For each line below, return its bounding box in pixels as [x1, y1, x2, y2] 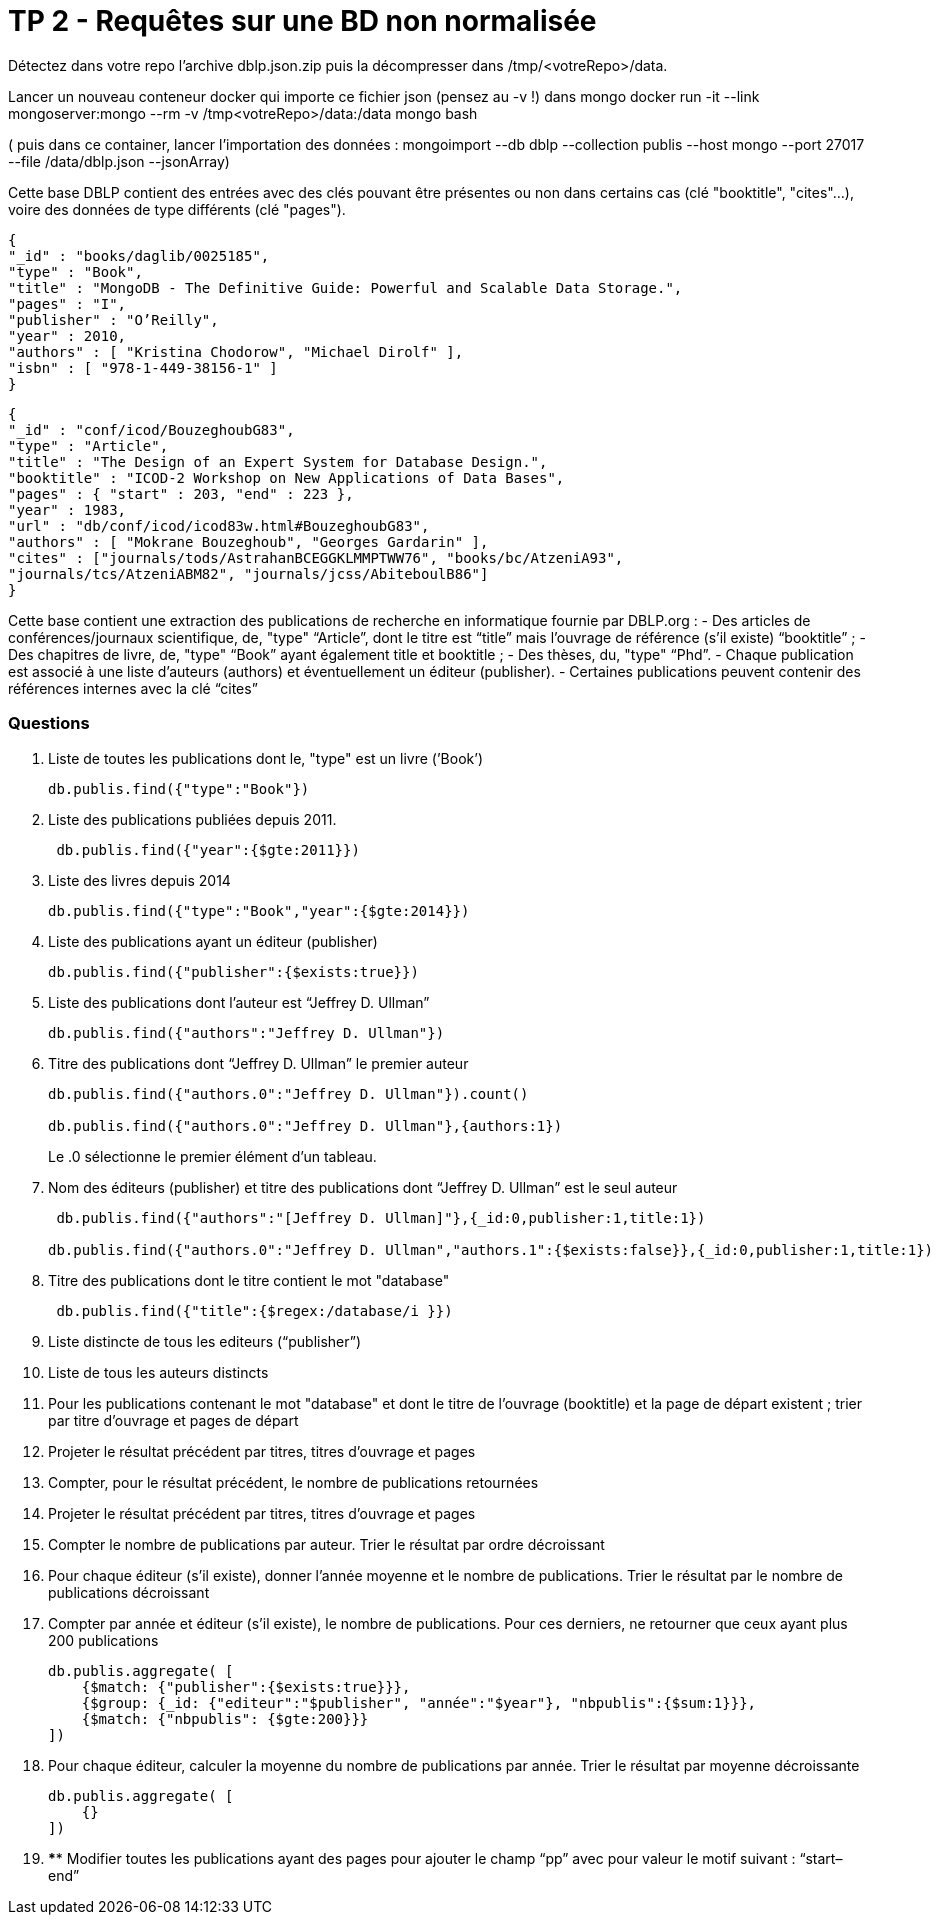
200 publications [48, 1631, 159, 1649]
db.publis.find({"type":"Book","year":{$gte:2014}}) [48, 902, 470, 919]
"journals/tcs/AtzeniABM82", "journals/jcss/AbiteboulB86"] [8, 565, 489, 582]
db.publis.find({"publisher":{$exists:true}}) [48, 963, 419, 980]
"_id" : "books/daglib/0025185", [8, 247, 270, 264]
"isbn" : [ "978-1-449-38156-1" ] [8, 359, 278, 376]
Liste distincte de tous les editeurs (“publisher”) [48, 1332, 362, 1350]
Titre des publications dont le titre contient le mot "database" [48, 1271, 450, 1289]
